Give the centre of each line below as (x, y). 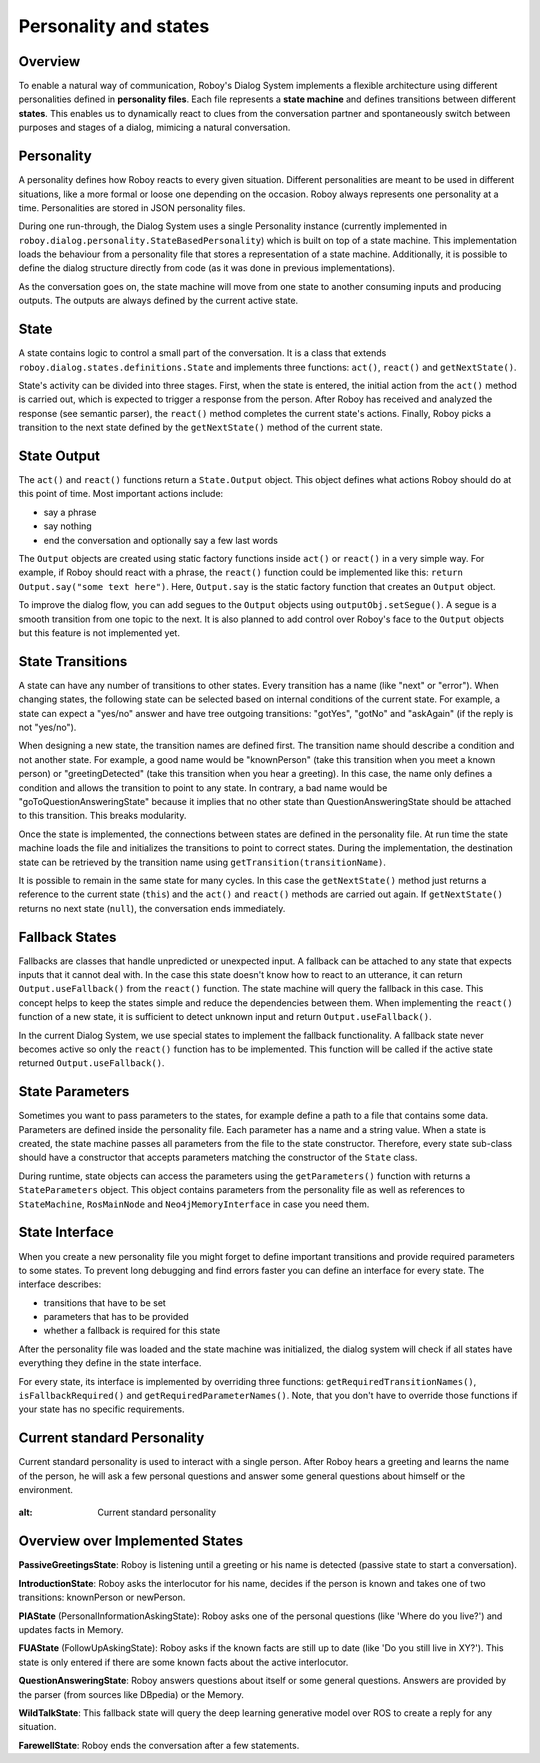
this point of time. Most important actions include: (121, 494)
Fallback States (67, 936)
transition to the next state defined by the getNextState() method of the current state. (201, 427)
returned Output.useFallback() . (91, 1063)
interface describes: (60, 1284)
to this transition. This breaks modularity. (102, 816)
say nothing (67, 526)
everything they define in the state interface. (110, 1363)
